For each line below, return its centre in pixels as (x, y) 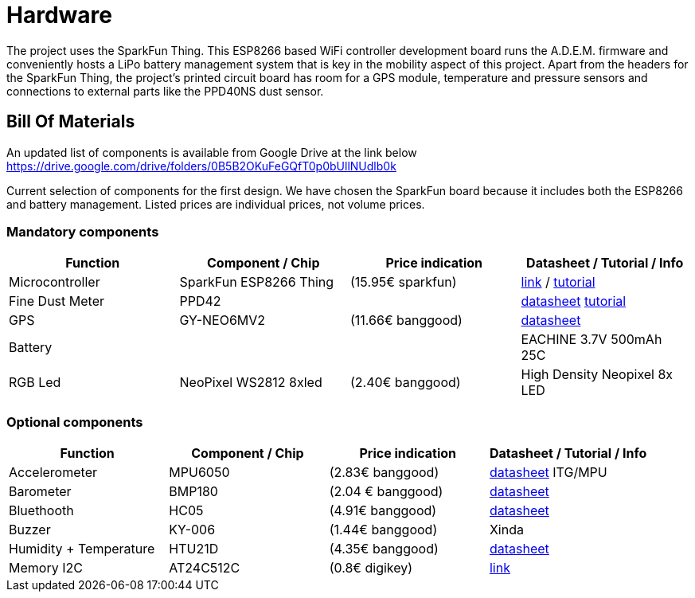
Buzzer (30, 530)
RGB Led (35, 383)
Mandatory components (83, 231)
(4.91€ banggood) (383, 511)
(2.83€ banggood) (384, 473)
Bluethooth (41, 511)
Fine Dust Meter (57, 301)
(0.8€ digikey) (371, 568)
